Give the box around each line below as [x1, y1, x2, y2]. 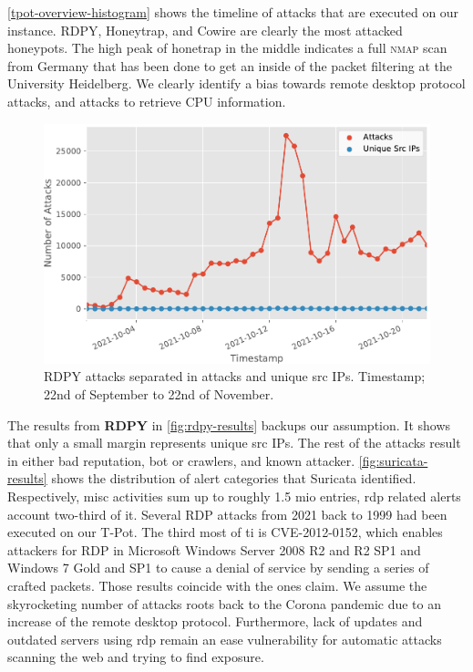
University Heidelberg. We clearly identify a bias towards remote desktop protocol [7, 74, 466, 93]
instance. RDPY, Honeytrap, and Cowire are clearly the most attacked [7, 20, 403, 39]
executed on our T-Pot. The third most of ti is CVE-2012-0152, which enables [7, 522, 443, 542]
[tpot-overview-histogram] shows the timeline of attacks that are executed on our [7, 3, 459, 21]
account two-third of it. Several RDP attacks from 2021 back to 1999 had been [7, 504, 447, 523]
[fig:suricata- [358, 450, 428, 470]
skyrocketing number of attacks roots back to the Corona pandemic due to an [7, 594, 441, 613]
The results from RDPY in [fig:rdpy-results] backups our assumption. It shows [7, 415, 451, 434]
